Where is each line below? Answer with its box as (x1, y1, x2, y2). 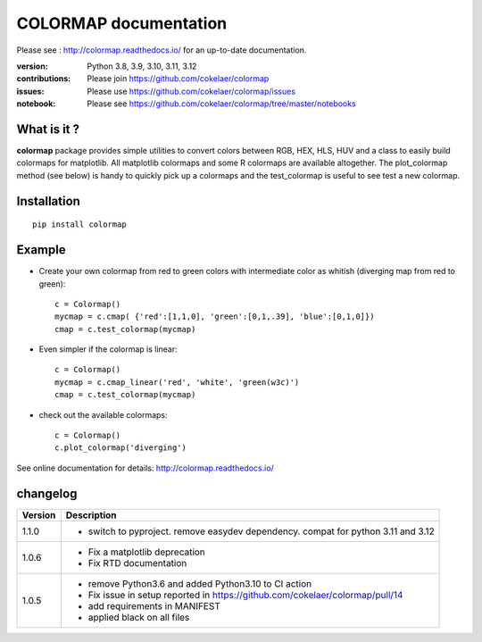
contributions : (16, 73, 71, 84)
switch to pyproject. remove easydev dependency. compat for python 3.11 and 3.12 (87, 525, 435, 538)
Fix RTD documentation (87, 556, 187, 569)
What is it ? (16, 121, 80, 137)
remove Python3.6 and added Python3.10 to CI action (87, 577, 312, 589)
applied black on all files (87, 611, 190, 623)
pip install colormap (32, 220, 127, 229)
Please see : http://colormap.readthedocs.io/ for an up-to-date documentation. (16, 45, 307, 55)
